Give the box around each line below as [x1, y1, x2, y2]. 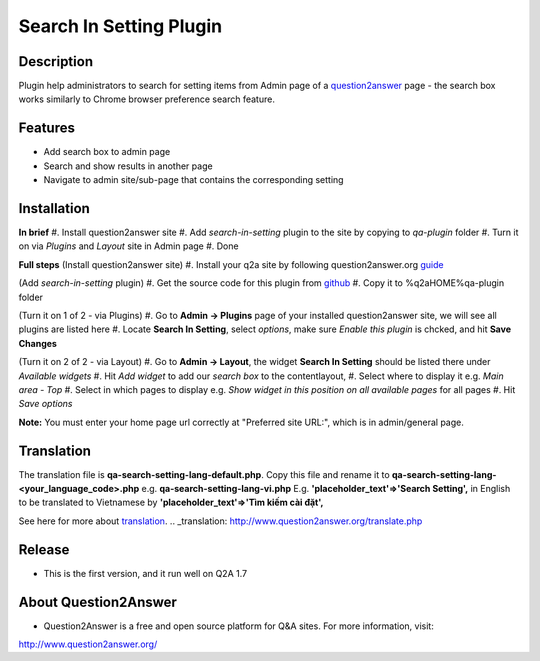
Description [18, 53, 94, 70]
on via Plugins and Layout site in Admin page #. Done [18, 240, 239, 252]
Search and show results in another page [43, 160, 214, 172]
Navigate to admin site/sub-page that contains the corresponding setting [43, 174, 344, 186]
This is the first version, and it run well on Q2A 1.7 [43, 567, 248, 579]
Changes [18, 337, 57, 349]
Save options [18, 398, 73, 410]
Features [18, 120, 75, 137]
